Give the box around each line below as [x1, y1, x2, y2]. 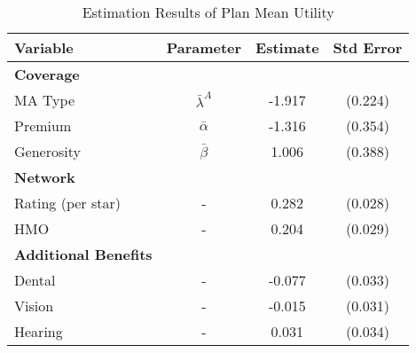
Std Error [333, 37, 403, 58]
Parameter [166, 37, 242, 58]
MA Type [14, 90, 75, 110]
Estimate [255, 37, 319, 58]
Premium [14, 115, 72, 136]
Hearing [14, 321, 63, 341]
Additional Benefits [14, 244, 153, 264]
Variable [14, 37, 74, 58]
